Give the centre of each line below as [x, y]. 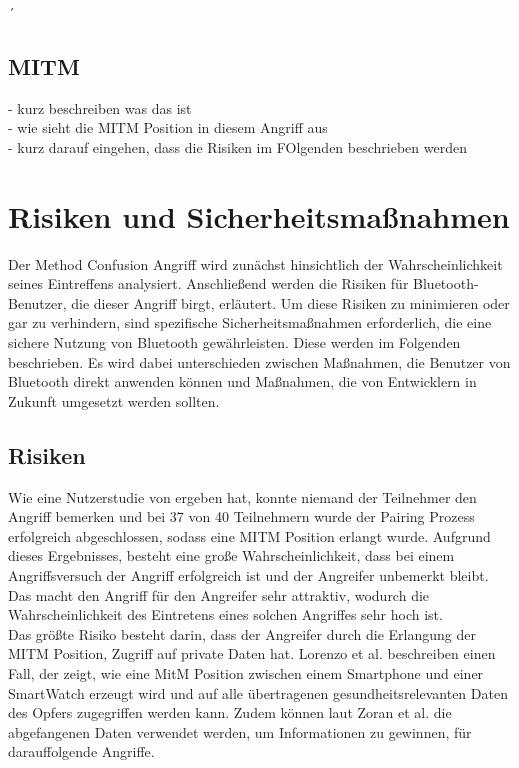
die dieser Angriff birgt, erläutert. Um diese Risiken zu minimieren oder [290, 302]
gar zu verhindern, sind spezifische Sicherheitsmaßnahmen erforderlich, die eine [250, 322]
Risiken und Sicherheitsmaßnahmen [259, 215]
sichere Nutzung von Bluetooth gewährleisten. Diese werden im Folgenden [234, 342]
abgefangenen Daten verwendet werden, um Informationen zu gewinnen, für [240, 731]
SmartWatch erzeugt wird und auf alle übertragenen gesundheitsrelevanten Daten [258, 692]
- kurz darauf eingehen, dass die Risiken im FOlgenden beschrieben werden [237, 146]
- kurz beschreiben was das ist [100, 107]
